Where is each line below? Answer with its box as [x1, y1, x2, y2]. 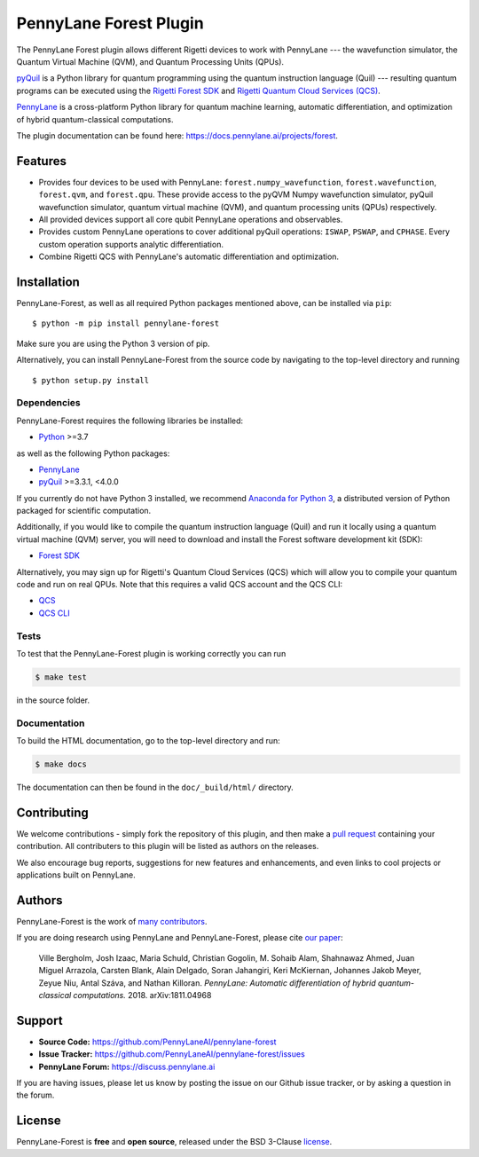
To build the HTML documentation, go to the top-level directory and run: [16, 736, 281, 746]
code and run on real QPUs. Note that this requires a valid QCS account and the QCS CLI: [16, 579, 343, 590]
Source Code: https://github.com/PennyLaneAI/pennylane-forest [38, 1036, 277, 1047]
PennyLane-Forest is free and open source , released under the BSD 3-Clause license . [16, 1137, 333, 1147]
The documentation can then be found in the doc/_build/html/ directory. [16, 782, 294, 793]
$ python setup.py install [32, 375, 150, 385]
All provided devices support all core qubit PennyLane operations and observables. [38, 214, 343, 224]
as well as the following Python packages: [16, 448, 170, 459]
